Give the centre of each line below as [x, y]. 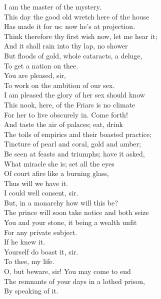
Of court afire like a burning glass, [56, 173]
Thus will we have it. [36, 183]
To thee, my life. [29, 261]
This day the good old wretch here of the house [77, 16]
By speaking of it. [31, 291]
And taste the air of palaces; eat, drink [63, 124]
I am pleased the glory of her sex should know [74, 95]
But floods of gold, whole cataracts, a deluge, [73, 55]
